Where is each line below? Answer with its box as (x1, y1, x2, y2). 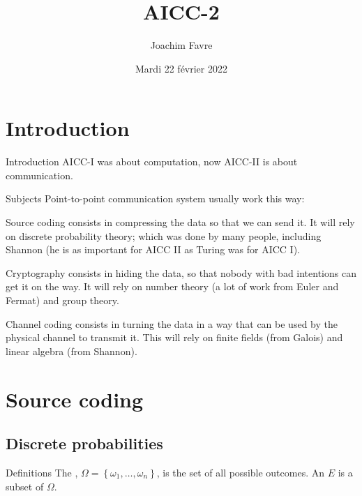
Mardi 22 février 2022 (135, 61, 227, 75)
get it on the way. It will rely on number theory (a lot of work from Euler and (6, 279, 339, 294)
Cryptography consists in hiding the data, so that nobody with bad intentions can (6, 265, 356, 280)
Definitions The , (6, 465, 78, 479)
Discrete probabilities (6, 433, 163, 454)
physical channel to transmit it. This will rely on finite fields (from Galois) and (6, 330, 343, 345)
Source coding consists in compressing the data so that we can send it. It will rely (6, 215, 355, 230)
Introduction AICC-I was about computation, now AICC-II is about (6, 154, 298, 169)
